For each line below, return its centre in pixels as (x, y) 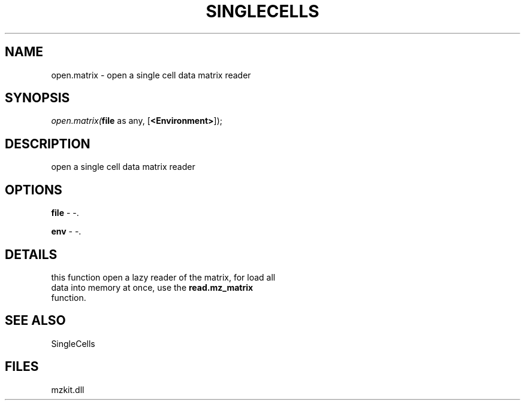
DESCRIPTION (48, 144)
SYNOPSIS (37, 98)
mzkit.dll (68, 389)
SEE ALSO (35, 321)
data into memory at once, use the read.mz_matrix (152, 287)
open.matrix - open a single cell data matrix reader (151, 75)
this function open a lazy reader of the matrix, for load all (163, 277)
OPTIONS (34, 190)
